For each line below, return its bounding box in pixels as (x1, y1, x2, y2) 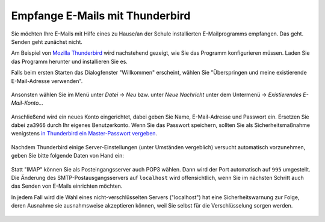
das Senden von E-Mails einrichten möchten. (11, 182, 123, 190)
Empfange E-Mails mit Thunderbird (11, 9, 191, 22)
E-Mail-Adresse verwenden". (11, 77, 83, 84)
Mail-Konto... (11, 99, 43, 106)
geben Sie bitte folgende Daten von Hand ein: (11, 152, 125, 159)
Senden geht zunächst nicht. (11, 38, 82, 45)
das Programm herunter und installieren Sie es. (11, 58, 128, 65)
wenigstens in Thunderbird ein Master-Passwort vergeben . (11, 130, 158, 137)
